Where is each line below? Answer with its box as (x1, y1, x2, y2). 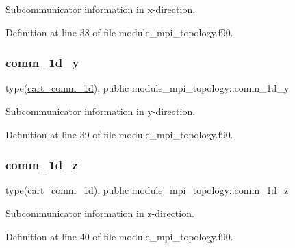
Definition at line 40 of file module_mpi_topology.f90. (5, 229, 233, 243)
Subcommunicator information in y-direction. (5, 104, 196, 118)
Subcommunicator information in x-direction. (5, 2, 196, 16)
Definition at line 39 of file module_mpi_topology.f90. (5, 127, 233, 141)
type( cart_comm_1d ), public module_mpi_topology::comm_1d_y (5, 81, 290, 95)
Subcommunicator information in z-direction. (5, 206, 194, 220)
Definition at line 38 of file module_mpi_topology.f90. (5, 25, 233, 39)
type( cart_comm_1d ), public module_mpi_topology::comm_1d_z (5, 183, 289, 197)
